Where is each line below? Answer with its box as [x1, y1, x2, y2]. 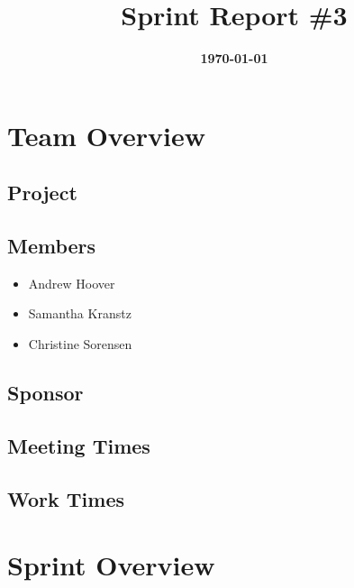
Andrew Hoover [28, 273, 115, 292]
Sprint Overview [7, 547, 215, 583]
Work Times [7, 484, 124, 512]
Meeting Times [7, 431, 150, 459]
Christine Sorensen [28, 335, 132, 354]
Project [7, 179, 77, 207]
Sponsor [7, 379, 84, 407]
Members [7, 232, 96, 260]
